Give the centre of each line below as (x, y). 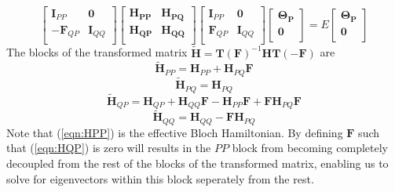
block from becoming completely (310, 148)
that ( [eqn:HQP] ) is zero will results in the (109, 148)
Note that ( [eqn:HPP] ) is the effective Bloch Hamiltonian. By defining (175, 132)
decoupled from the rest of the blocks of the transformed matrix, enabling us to (197, 163)
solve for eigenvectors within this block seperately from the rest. (160, 178)
